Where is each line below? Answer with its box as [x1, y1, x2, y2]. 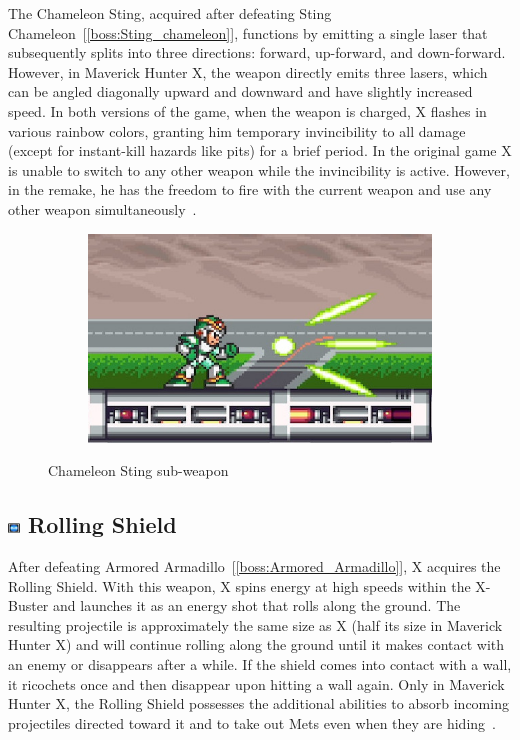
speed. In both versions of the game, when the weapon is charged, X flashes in [8, 100, 487, 121]
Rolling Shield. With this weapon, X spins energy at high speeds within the [8, 575, 471, 596]
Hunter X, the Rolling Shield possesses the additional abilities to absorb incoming [8, 693, 509, 714]
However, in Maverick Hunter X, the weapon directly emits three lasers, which [8, 61, 488, 82]
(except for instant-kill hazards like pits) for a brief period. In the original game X [8, 140, 512, 161]
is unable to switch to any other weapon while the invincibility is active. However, [8, 159, 510, 180]
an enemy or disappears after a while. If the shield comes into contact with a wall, [8, 653, 512, 674]
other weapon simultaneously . [8, 198, 197, 219]
